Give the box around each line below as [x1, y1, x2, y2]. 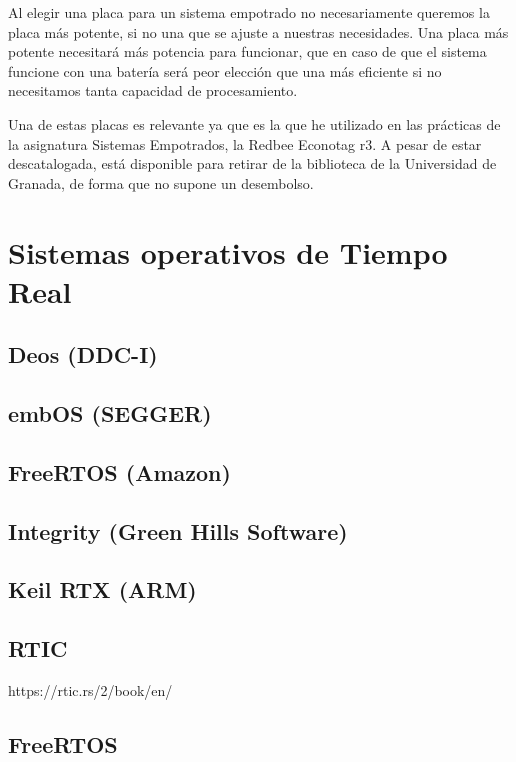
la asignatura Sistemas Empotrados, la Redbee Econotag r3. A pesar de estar [8, 133, 482, 154]
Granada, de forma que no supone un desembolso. [8, 172, 314, 193]
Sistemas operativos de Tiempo [8, 231, 448, 272]
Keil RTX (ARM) [8, 574, 197, 605]
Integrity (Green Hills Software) [8, 515, 348, 546]
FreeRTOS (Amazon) [8, 456, 231, 487]
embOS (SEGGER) [8, 398, 212, 429]
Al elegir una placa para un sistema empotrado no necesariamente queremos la [8, 2, 490, 22]
